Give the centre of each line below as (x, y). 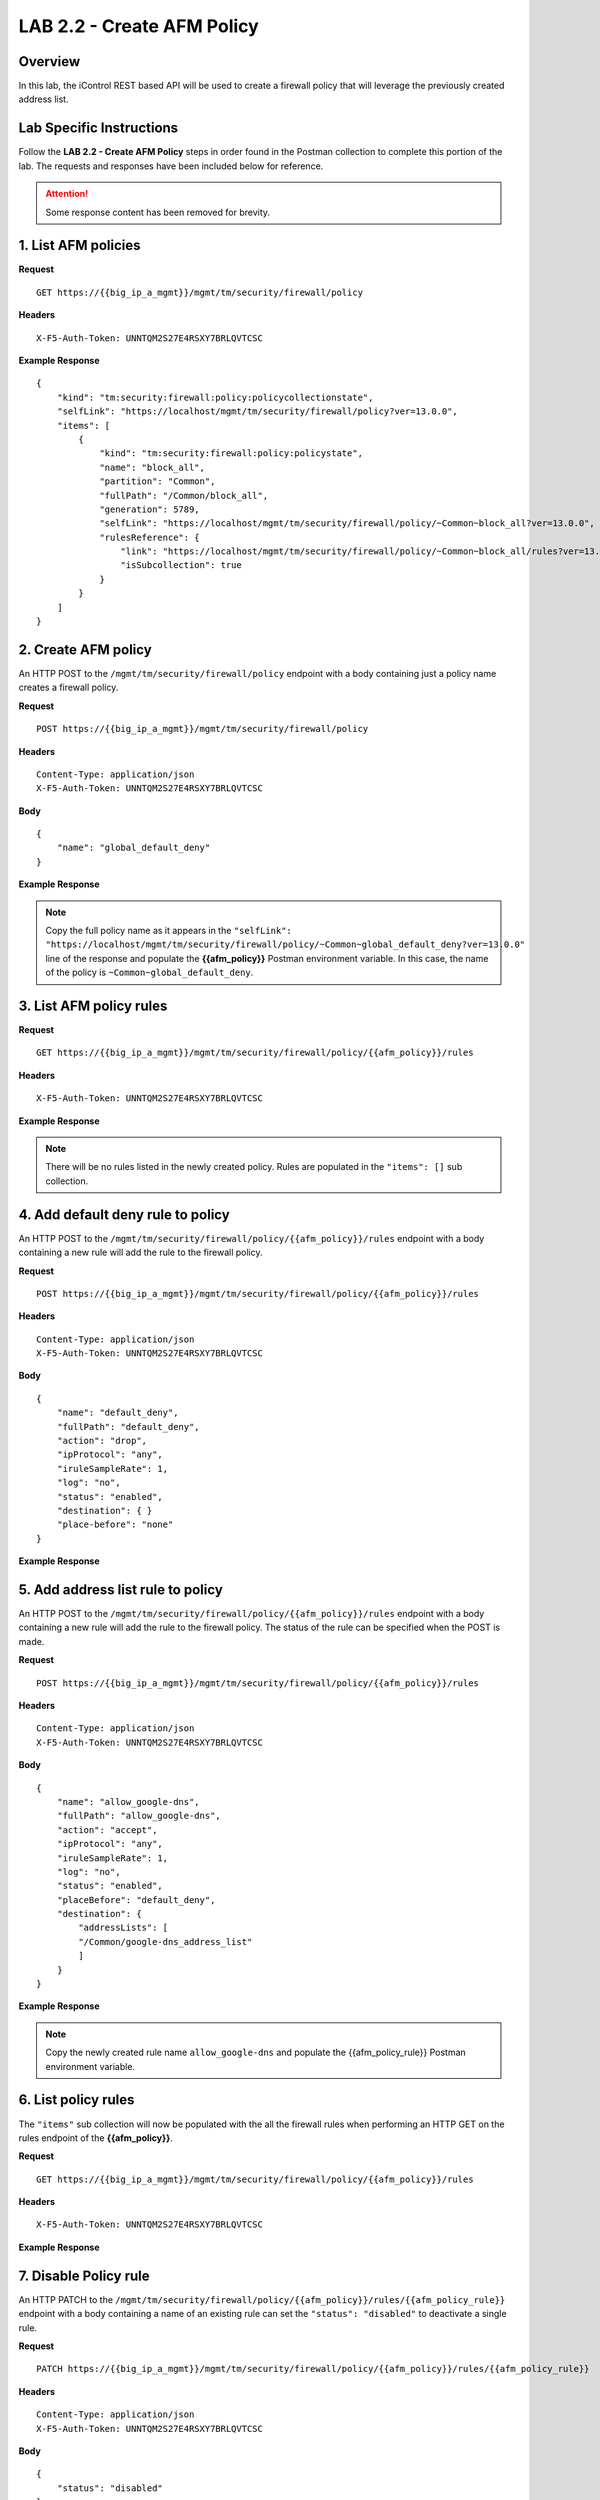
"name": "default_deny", (117, 1413)
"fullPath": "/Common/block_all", (184, 495)
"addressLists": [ (123, 1928)
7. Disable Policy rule (84, 2275)
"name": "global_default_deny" (133, 848)
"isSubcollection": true (181, 565)
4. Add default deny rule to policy (124, 1214)
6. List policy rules (76, 2100)
